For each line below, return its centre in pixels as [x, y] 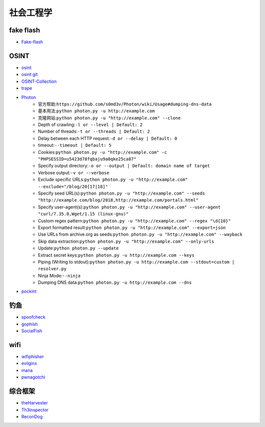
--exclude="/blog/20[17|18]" [73, 187]
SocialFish [32, 331]
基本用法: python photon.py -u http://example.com [96, 111]
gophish [29, 324]
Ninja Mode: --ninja [59, 276]
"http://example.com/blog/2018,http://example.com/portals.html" [118, 200]
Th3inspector [35, 410]
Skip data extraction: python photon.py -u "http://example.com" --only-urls [126, 241]
